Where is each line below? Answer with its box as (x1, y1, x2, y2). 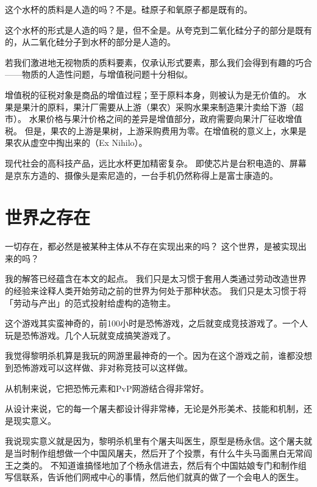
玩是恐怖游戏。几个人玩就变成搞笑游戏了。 (5, 328, 176, 341)
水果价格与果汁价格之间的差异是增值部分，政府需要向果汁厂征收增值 (29, 112, 302, 125)
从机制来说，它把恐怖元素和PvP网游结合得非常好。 (5, 381, 209, 394)
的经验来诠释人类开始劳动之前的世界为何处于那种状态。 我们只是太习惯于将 (5, 284, 307, 297)
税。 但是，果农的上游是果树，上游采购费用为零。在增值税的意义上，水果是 (5, 124, 307, 137)
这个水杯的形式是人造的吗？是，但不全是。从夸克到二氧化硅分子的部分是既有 (5, 23, 312, 36)
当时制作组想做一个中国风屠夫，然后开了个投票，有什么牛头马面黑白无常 (13, 446, 304, 459)
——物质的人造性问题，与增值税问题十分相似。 (5, 68, 193, 81)
